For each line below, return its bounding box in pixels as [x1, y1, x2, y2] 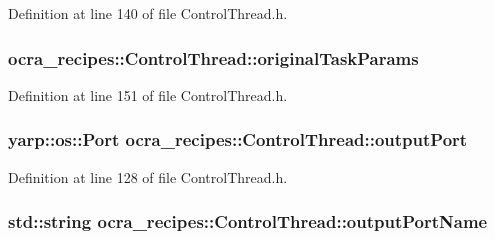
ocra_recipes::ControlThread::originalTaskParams [8, 45, 419, 70]
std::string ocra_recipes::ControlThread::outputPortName [8, 209, 488, 234]
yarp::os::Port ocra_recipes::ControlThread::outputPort [8, 127, 468, 152]
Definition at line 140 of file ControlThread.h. [8, 3, 288, 23]
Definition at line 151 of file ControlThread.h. [8, 84, 288, 105]
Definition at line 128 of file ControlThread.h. [8, 166, 288, 187]
